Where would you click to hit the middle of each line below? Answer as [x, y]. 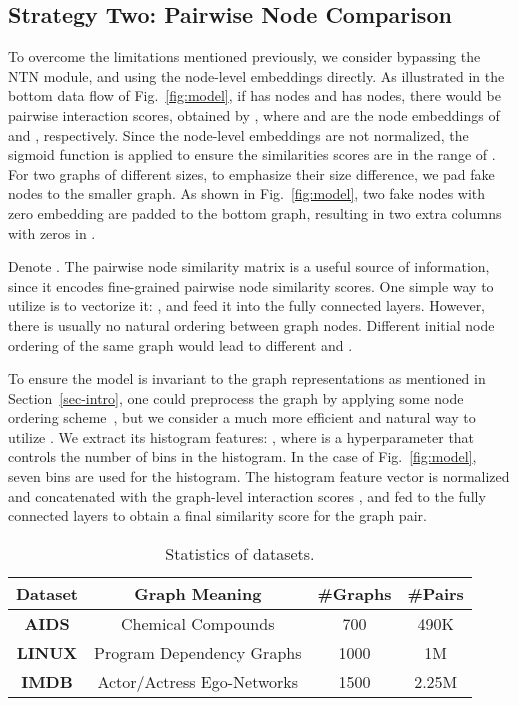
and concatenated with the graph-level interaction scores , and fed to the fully [247, 495]
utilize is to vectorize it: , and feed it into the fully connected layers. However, [247, 305]
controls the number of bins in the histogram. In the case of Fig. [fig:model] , [242, 456]
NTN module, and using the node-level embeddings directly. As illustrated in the [256, 75]
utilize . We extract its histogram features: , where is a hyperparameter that [241, 436]
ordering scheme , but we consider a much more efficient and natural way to [242, 417]
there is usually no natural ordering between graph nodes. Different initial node [251, 324]
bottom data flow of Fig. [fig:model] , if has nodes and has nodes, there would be [254, 95]
